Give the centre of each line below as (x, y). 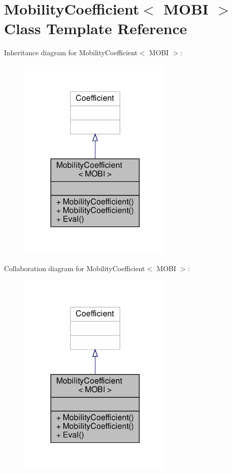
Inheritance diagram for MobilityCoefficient (71, 52)
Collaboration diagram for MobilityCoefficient (75, 268)
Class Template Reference (96, 28)
